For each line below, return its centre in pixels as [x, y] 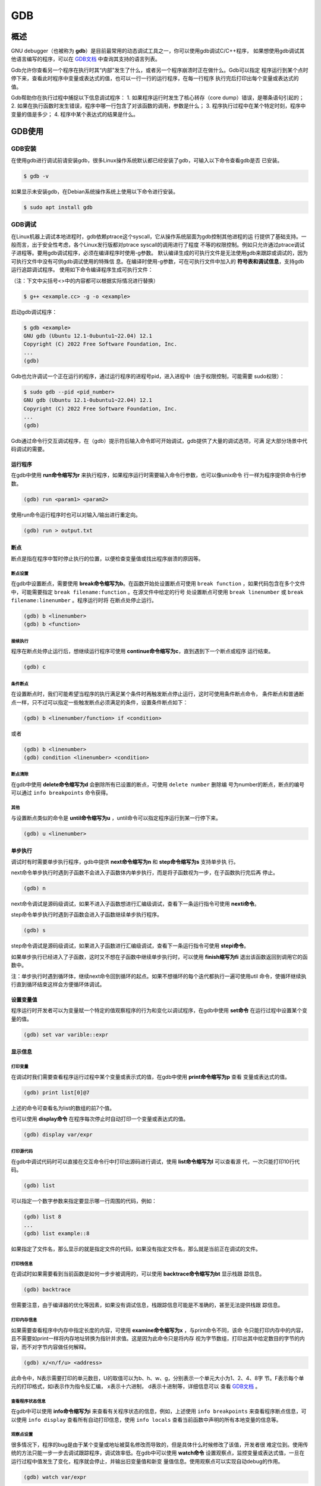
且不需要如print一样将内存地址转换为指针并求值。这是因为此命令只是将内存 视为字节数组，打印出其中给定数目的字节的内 [158, 1339]
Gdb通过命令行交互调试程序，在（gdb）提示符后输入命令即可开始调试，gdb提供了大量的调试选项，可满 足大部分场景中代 [159, 440]
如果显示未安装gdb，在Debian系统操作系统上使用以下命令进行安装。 [95, 191]
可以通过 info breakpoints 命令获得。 [61, 793]
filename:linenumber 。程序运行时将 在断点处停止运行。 [84, 600]
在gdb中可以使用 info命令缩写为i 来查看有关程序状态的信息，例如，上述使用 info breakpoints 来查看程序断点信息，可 [159, 1411]
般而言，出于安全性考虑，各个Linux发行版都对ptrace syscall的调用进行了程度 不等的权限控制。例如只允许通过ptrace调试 [158, 245]
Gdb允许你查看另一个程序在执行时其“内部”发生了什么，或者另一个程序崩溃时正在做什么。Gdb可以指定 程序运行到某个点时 [160, 70]
